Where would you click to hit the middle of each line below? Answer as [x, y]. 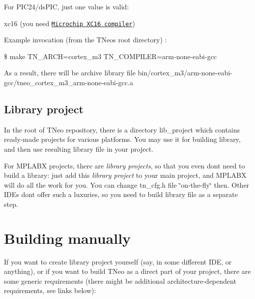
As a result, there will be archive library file [70, 73]
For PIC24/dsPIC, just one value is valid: [67, 6]
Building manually [68, 238]
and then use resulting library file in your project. [79, 149]
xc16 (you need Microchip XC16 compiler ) [70, 23]
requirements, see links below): [50, 290]
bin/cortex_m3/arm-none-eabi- [185, 73]
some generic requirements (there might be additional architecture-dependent [120, 281]
